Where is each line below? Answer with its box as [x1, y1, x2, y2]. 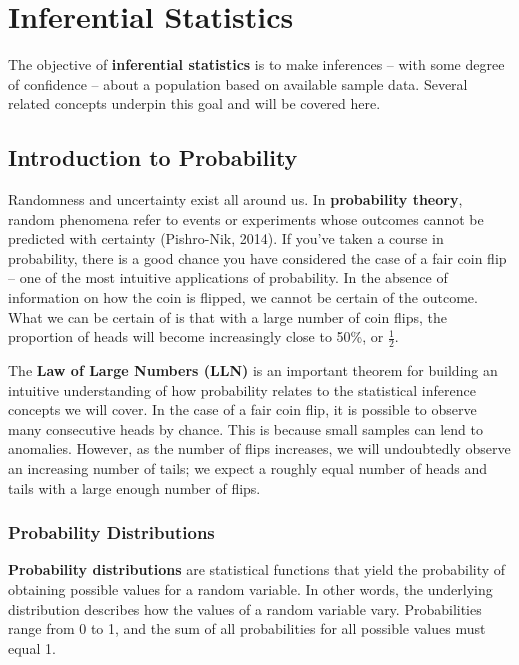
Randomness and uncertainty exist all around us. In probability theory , [8, 189, 463, 210]
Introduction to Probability [8, 142, 298, 173]
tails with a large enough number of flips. [8, 477, 261, 498]
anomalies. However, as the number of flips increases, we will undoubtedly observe [8, 438, 511, 459]
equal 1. [8, 637, 56, 658]
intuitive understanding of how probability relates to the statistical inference [8, 379, 476, 400]
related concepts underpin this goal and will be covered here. [8, 93, 381, 114]
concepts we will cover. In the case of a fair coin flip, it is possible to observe [8, 399, 477, 420]
